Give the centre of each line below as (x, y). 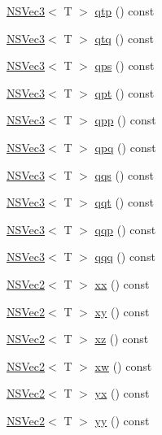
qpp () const (125, 120)
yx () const (122, 393)
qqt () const (124, 202)
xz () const (122, 339)
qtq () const (124, 38)
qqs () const (124, 174)
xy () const (122, 311)
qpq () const (125, 147)
